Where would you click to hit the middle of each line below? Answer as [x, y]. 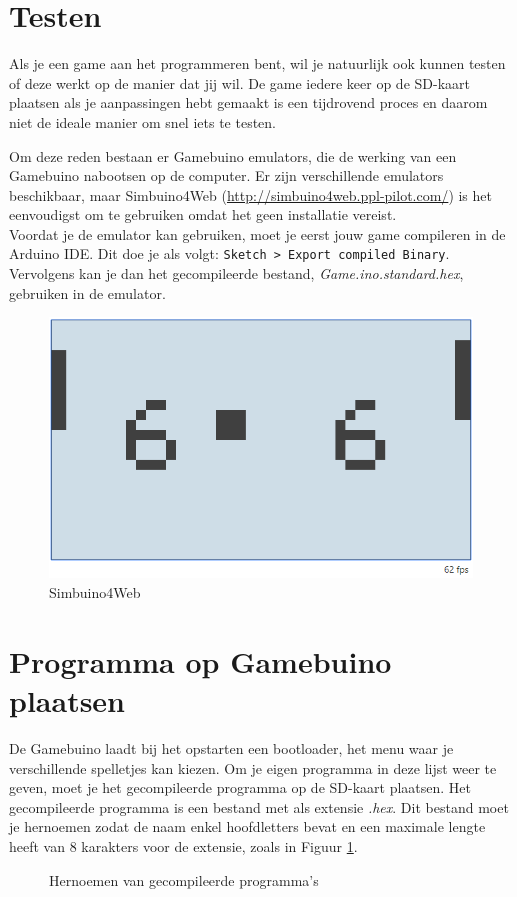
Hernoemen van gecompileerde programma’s [184, 879]
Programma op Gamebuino [200, 660]
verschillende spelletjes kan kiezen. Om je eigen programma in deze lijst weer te [253, 767]
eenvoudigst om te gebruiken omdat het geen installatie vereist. [203, 214]
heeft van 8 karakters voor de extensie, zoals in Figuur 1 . [183, 845]
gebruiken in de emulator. [87, 292]
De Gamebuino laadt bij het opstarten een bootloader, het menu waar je [231, 747]
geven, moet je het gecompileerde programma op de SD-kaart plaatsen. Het [240, 787]
